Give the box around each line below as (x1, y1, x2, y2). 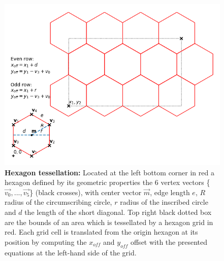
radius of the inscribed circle (120, 197, 208, 207)
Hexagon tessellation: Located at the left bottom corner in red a (5, 167, 214, 177)
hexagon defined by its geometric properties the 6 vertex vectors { (5, 177, 210, 188)
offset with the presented (130, 236, 208, 247)
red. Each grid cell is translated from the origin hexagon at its (5, 227, 198, 237)
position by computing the (5, 236, 87, 247)
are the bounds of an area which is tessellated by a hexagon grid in (5, 216, 213, 227)
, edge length (150, 187, 190, 197)
